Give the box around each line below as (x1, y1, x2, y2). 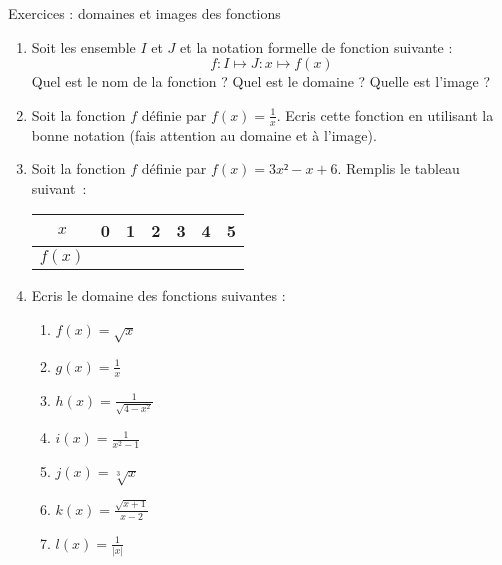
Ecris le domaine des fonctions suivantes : (31, 285, 286, 306)
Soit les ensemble (31, 36, 136, 57)
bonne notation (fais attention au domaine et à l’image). (31, 124, 377, 145)
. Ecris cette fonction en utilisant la (276, 104, 494, 125)
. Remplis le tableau (337, 158, 460, 179)
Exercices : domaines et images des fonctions (8, 3, 281, 23)
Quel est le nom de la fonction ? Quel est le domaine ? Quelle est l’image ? (31, 71, 491, 92)
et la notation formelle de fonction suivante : (180, 36, 453, 57)
